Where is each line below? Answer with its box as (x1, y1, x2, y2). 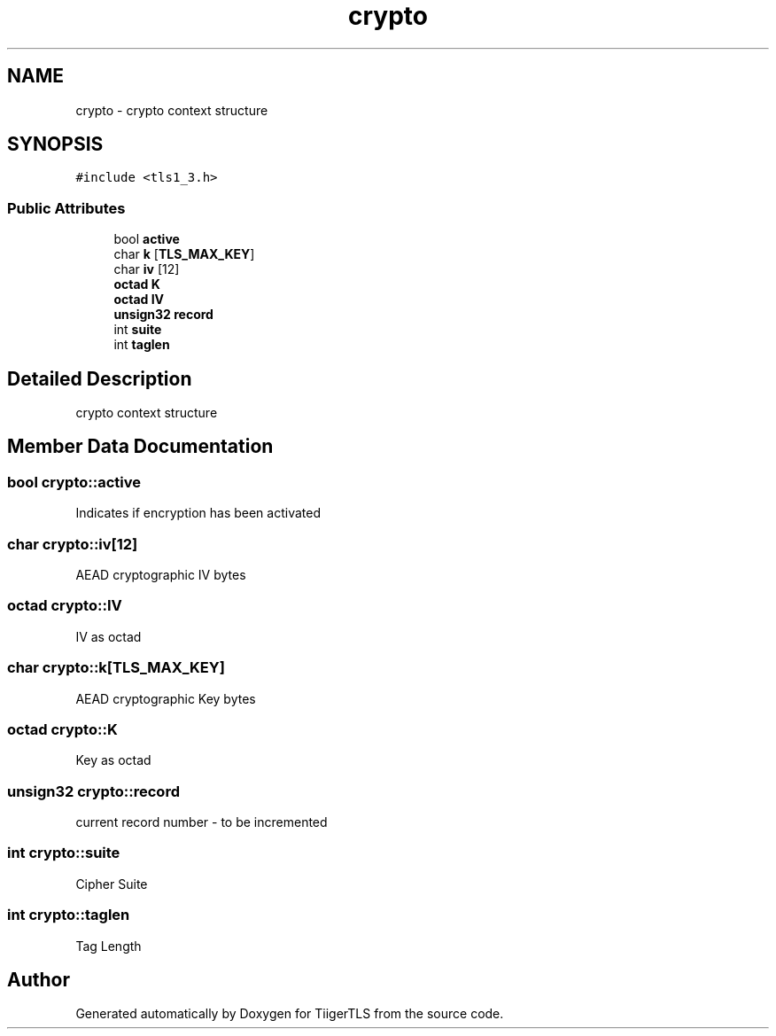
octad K (113, 277, 160, 292)
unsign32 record (113, 307, 213, 323)
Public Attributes (7, 199, 126, 217)
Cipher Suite (75, 876, 148, 892)
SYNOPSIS (7, 133, 104, 156)
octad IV (113, 292, 165, 308)
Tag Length (75, 938, 142, 954)
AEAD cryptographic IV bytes (75, 567, 246, 582)
